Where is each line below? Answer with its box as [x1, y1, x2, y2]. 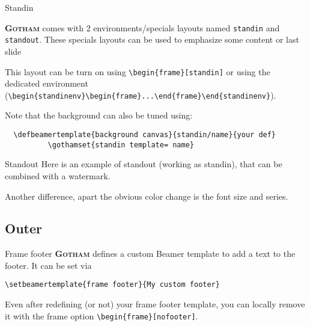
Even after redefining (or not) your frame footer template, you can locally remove [5, 298, 305, 310]
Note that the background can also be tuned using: [5, 109, 193, 121]
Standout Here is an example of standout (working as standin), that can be [5, 158, 282, 170]
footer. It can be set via [5, 259, 92, 271]
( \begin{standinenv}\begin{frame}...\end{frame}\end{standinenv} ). [5, 88, 276, 101]
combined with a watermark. [5, 169, 111, 182]
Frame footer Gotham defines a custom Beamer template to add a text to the [5, 247, 296, 260]
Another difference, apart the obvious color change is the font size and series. [5, 189, 288, 202]
